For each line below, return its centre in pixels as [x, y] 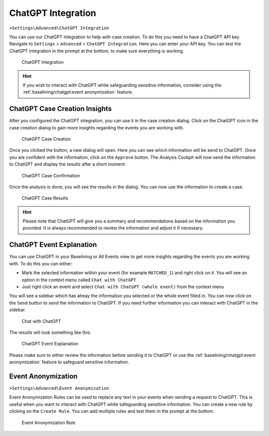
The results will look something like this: [50, 332]
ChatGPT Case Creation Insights [61, 109]
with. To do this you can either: [41, 263]
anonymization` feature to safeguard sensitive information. [69, 362]
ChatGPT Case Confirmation [51, 175]
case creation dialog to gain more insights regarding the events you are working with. [97, 127]
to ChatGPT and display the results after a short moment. [68, 164]
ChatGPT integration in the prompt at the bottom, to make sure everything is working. [97, 51]
